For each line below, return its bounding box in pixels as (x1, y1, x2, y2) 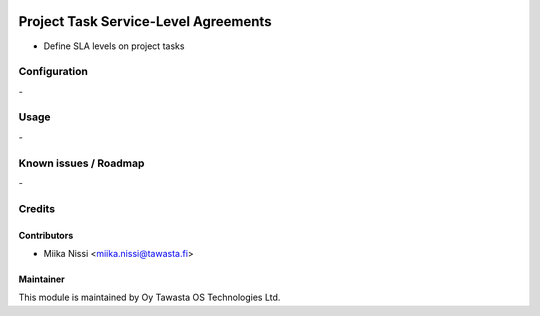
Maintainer (18, 273, 65, 285)
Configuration (18, 65, 89, 79)
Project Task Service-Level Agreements (18, 13, 272, 30)
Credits (18, 201, 55, 215)
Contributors (18, 229, 74, 241)
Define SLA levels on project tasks (43, 40, 185, 52)
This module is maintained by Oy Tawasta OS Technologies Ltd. (18, 291, 281, 304)
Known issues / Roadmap (18, 156, 145, 170)
